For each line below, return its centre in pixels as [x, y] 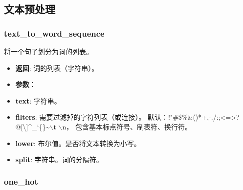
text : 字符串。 [38, 100]
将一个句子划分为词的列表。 [48, 51]
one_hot [21, 181]
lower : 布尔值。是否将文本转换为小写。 [78, 143]
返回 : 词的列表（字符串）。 [57, 68]
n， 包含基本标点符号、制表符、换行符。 [127, 126]
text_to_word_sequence [54, 33]
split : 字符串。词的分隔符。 [59, 159]
